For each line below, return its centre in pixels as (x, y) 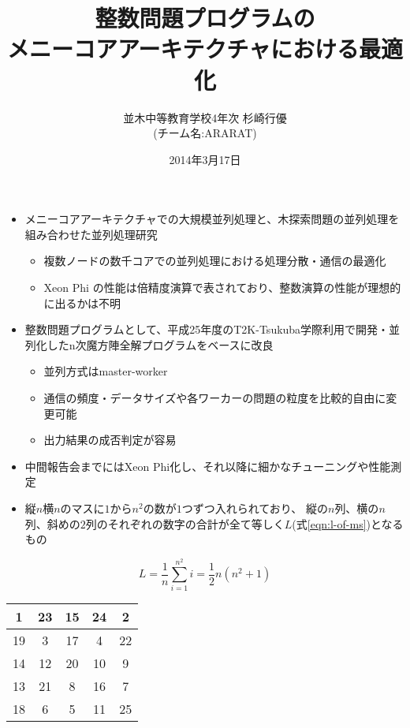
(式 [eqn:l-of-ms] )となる (348, 523)
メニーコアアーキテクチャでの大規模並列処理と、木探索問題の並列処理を (212, 219)
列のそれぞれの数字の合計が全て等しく (185, 523)
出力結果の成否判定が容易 (110, 440)
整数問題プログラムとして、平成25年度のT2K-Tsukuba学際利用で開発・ (207, 329)
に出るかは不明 (82, 302)
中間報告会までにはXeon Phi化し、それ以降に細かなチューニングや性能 (208, 466)
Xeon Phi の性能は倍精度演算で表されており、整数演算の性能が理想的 (222, 287)
